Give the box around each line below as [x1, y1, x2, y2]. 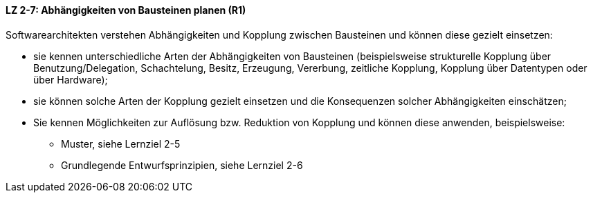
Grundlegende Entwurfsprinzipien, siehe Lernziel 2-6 [61, 159, 303, 171]
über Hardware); [33, 73, 108, 86]
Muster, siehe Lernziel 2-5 [61, 137, 181, 150]
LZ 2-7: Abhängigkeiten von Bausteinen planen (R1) [6, 4, 246, 16]
